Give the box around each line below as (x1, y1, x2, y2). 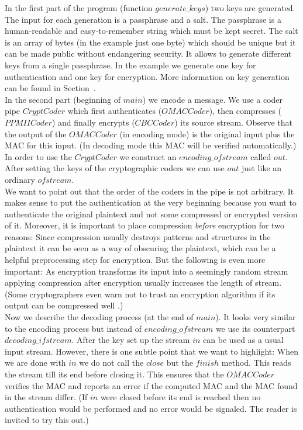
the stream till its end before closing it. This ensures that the (5, 368, 224, 380)
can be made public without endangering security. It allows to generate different (5, 47, 292, 60)
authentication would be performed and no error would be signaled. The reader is (5, 402, 297, 414)
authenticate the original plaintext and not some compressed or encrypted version (5, 207, 298, 220)
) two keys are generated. (205, 2, 295, 13)
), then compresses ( (209, 105, 281, 117)
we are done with (5, 356, 66, 369)
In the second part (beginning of (5, 93, 121, 105)
